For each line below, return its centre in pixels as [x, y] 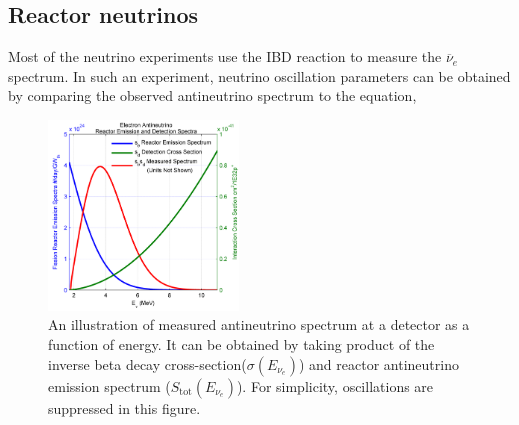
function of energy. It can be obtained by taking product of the [241, 343]
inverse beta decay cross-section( [147, 363]
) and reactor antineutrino [378, 363]
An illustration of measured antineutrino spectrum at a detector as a [259, 324]
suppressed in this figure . [124, 407]
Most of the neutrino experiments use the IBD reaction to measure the [225, 56]
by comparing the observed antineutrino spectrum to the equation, [212, 95]
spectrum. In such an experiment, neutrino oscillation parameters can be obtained [259, 75]
